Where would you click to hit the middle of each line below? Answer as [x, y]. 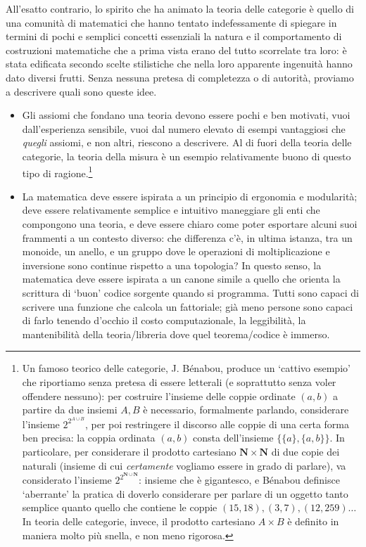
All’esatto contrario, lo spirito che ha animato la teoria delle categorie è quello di [180, 8]
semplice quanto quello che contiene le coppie [120, 507]
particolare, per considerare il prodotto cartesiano [129, 451]
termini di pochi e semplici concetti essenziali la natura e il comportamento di [174, 36]
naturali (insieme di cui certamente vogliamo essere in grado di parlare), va [184, 465]
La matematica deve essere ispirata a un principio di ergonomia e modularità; [190, 196]
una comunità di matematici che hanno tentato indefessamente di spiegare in [171, 22]
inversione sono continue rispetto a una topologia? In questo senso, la [172, 265]
